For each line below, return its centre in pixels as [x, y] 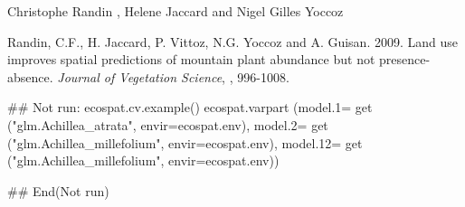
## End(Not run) [58, 190]
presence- [405, 59]
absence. [30, 76]
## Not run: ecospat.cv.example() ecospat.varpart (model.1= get [190, 107]
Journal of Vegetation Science [140, 76]
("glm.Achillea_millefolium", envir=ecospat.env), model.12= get [185, 142]
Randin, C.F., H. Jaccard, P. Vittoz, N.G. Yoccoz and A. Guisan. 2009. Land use [233, 41]
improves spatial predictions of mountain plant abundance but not [191, 59]
